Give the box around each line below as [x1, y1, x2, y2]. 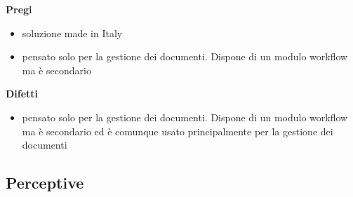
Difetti [6, 86, 39, 101]
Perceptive [6, 172, 84, 193]
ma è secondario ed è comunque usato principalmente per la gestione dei [22, 123, 333, 138]
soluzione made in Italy [22, 25, 123, 40]
